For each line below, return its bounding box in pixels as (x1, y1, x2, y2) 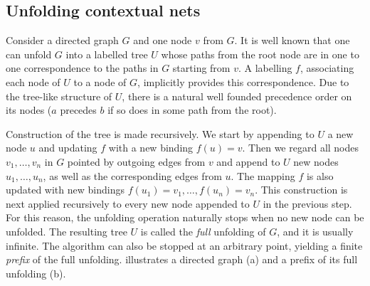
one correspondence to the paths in (6, 60, 159, 75)
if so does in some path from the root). (107, 102, 277, 117)
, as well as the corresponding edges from (43, 168, 222, 183)
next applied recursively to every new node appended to (6, 196, 250, 211)
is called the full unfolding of (140, 223, 266, 238)
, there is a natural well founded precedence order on (122, 88, 352, 103)
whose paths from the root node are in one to (161, 46, 359, 61)
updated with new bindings (6, 182, 125, 197)
